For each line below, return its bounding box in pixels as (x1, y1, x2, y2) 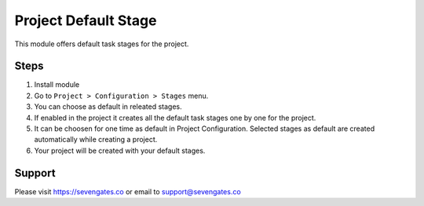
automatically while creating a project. (34, 135, 158, 144)
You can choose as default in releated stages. (34, 102, 182, 111)
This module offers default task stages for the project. (14, 39, 189, 49)
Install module (34, 80, 80, 89)
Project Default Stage (14, 12, 157, 29)
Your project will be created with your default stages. (34, 146, 206, 155)
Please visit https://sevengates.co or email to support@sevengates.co (14, 186, 241, 196)
